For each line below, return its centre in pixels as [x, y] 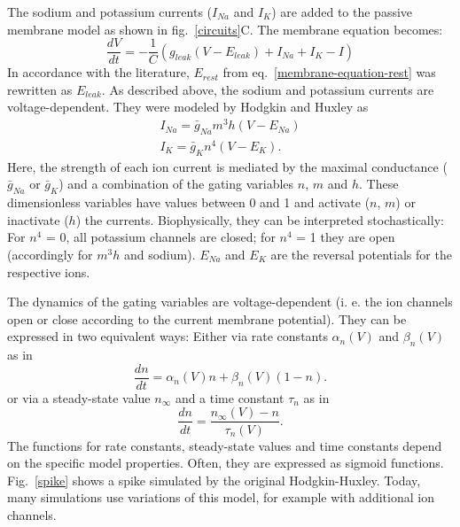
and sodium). [160, 255]
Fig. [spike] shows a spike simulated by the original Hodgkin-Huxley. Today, [214, 480]
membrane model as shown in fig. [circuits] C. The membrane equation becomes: [225, 29]
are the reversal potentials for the [361, 255]
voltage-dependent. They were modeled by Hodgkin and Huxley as [188, 107]
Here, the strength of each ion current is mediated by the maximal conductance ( [227, 166]
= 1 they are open [346, 237]
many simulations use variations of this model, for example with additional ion [221, 497]
